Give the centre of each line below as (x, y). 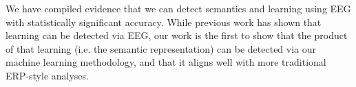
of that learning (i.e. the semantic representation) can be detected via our (161, 48)
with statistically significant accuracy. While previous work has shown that (164, 22)
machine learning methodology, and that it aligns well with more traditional (166, 62)
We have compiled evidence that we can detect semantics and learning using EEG (178, 8)
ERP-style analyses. (47, 75)
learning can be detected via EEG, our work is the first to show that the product (177, 35)
